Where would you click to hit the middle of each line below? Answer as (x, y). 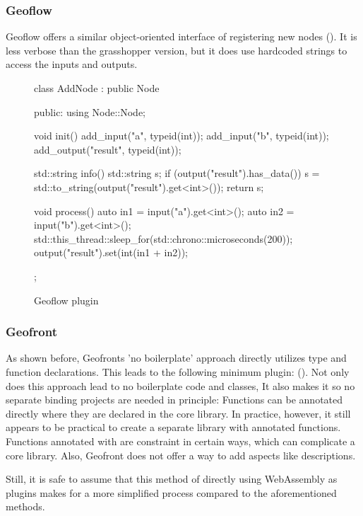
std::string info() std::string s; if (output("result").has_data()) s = (177, 173)
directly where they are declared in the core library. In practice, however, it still (178, 413)
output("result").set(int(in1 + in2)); (111, 252)
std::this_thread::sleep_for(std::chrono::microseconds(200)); (163, 238)
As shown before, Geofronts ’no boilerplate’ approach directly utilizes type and (176, 358)
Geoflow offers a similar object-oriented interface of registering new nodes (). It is (181, 36)
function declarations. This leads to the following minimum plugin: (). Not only (178, 371)
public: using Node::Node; (90, 111)
